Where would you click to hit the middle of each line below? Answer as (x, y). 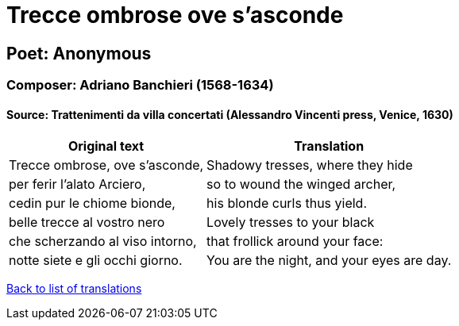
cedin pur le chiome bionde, (92, 203)
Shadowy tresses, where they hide (310, 165)
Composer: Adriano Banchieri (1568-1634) (140, 85)
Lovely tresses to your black (291, 222)
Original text (106, 146)
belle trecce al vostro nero (87, 222)
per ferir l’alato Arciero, (77, 184)
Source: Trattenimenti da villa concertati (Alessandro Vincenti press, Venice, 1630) (230, 114)
